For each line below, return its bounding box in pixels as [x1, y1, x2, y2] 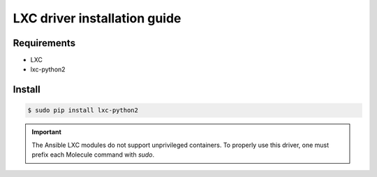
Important [31, 128, 62, 136]
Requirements [13, 37, 76, 49]
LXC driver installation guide [13, 10, 182, 26]
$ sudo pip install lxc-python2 [27, 106, 139, 115]
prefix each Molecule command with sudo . [31, 150, 155, 159]
